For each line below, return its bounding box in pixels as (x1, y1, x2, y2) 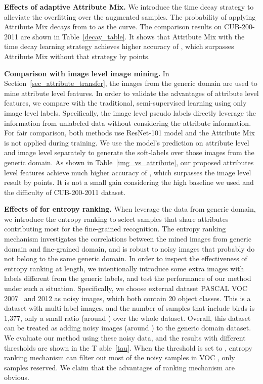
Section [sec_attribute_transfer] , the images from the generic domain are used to (4, 78, 257, 88)
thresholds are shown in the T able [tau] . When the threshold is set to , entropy (4, 342, 253, 353)
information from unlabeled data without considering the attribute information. (4, 117, 251, 128)
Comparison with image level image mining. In (4, 68, 169, 78)
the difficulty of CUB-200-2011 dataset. (4, 186, 126, 197)
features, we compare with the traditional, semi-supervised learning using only (4, 98, 247, 108)
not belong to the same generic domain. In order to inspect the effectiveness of (4, 253, 247, 264)
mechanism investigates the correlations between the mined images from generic (4, 233, 251, 244)
